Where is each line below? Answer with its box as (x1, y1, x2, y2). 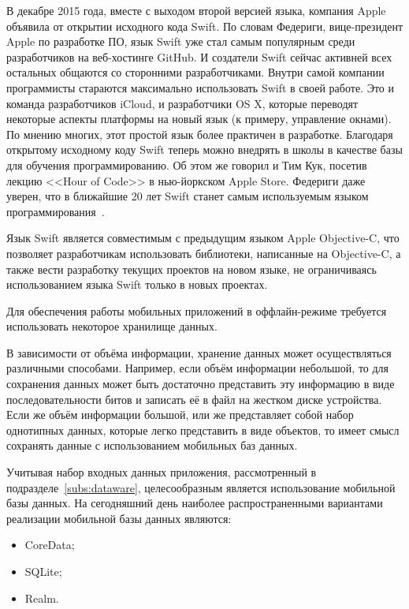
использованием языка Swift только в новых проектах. (6, 276, 268, 293)
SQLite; (24, 563, 62, 579)
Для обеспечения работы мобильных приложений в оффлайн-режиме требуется (6, 302, 387, 319)
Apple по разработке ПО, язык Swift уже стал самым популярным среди (6, 33, 355, 50)
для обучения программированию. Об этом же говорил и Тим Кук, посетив (6, 156, 367, 173)
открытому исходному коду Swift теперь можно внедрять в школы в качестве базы (6, 141, 403, 158)
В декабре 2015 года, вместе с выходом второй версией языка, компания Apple (6, 2, 386, 18)
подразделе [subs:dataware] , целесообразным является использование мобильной (6, 479, 396, 495)
